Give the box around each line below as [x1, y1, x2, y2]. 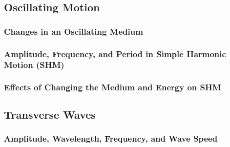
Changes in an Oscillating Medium [4, 25, 143, 37]
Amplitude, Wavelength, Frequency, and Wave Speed [4, 132, 218, 144]
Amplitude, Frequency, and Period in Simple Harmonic [4, 47, 226, 60]
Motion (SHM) [4, 59, 64, 71]
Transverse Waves [4, 106, 96, 122]
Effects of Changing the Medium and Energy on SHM [4, 81, 221, 93]
